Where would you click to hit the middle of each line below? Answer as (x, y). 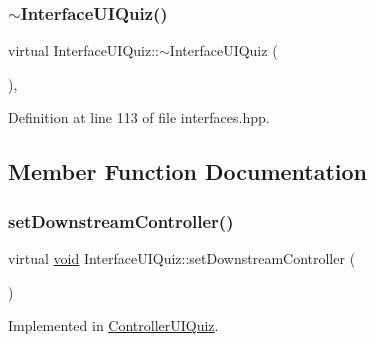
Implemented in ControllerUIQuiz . (113, 325)
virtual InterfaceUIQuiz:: (83, 50)
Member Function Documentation (188, 171)
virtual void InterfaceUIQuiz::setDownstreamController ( (182, 258)
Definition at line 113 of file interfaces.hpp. (139, 117)
